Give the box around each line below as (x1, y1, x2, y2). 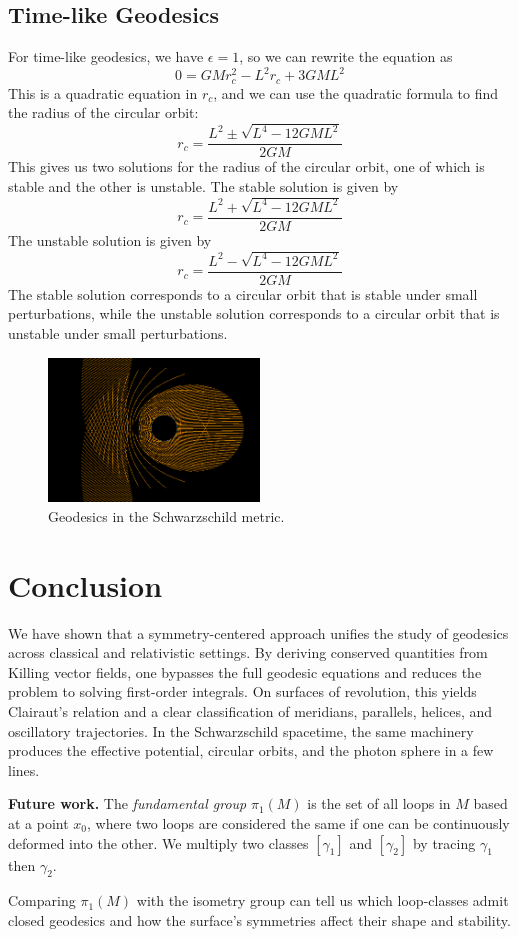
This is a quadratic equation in (8, 82, 198, 103)
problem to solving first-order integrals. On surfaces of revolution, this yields (8, 681, 477, 702)
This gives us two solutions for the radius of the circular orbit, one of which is (8, 156, 485, 177)
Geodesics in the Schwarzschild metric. (48, 505, 285, 526)
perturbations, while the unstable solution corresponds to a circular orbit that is (8, 303, 500, 324)
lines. (8, 759, 40, 780)
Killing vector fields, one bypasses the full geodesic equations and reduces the (8, 661, 482, 682)
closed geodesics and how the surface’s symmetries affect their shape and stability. (8, 910, 511, 931)
